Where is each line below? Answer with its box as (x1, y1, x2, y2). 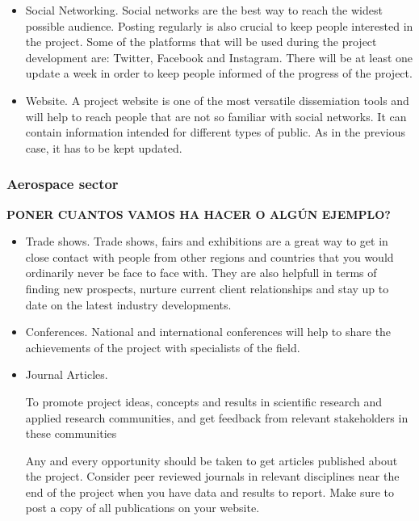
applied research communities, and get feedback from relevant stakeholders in (25, 409, 409, 426)
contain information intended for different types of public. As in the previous (25, 124, 406, 141)
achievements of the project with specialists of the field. (25, 338, 300, 355)
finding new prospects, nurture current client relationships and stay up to (25, 279, 389, 296)
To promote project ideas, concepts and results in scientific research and (25, 393, 383, 410)
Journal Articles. (25, 366, 108, 383)
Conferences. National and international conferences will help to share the (25, 323, 392, 340)
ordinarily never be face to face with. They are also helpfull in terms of (25, 264, 377, 281)
